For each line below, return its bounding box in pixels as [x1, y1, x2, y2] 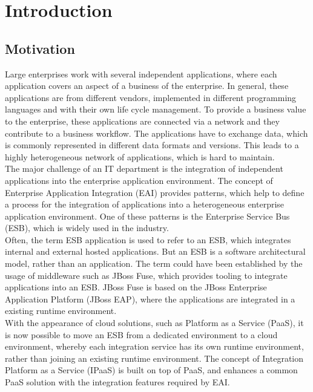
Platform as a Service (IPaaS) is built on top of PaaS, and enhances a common [5, 364, 298, 376]
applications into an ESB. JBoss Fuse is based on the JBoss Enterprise [5, 281, 267, 293]
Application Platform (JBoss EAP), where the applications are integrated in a [5, 292, 295, 305]
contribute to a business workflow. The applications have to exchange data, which [5, 126, 308, 139]
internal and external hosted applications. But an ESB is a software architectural [5, 245, 306, 258]
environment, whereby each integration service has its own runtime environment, [5, 340, 304, 353]
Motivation [5, 39, 75, 57]
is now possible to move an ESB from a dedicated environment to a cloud [5, 328, 278, 341]
